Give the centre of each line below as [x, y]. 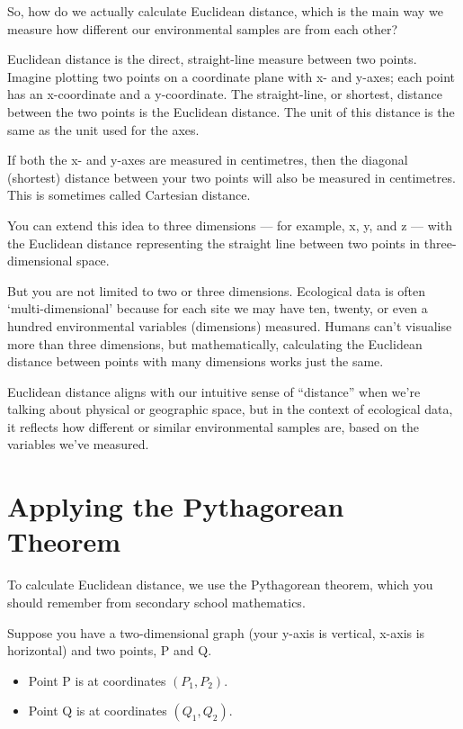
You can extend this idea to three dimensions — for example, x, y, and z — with [230, 225]
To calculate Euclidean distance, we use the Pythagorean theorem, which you [220, 585]
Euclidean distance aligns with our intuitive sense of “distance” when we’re [214, 391]
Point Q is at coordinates [98, 711]
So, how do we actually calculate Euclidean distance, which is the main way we [225, 11]
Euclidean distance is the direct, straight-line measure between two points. [212, 59]
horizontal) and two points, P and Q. [110, 650]
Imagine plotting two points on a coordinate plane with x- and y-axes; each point [231, 76]
